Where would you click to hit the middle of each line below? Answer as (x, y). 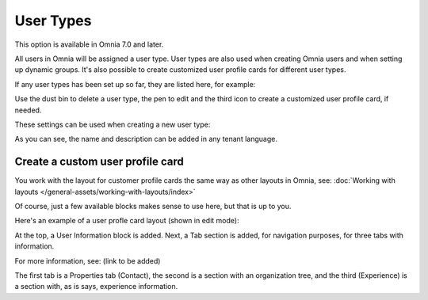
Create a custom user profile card (99, 162)
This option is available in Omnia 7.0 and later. (89, 44)
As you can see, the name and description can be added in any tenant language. (146, 139)
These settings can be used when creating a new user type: (113, 124)
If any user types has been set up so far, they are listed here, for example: (135, 84)
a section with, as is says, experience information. (96, 287)
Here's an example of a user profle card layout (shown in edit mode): (127, 221)
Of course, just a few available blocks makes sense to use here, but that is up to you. (153, 206)
